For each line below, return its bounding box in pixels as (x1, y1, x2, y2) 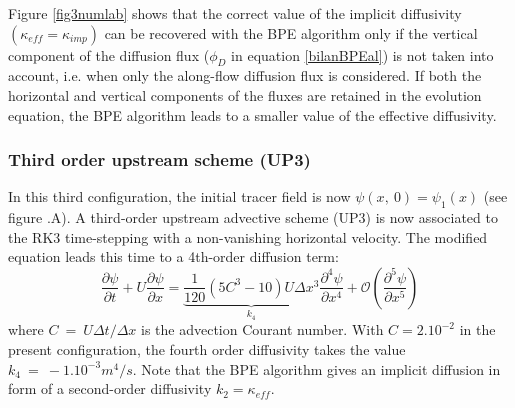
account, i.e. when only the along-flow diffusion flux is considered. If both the (8, 65, 482, 86)
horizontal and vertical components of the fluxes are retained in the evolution (8, 84, 482, 105)
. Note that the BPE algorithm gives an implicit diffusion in (132, 358, 501, 379)
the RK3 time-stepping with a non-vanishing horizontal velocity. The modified (8, 226, 488, 247)
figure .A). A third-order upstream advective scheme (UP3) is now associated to (8, 207, 498, 228)
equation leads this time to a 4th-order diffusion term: (8, 246, 339, 267)
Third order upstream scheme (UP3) (8, 147, 311, 172)
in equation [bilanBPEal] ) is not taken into (231, 44, 494, 65)
